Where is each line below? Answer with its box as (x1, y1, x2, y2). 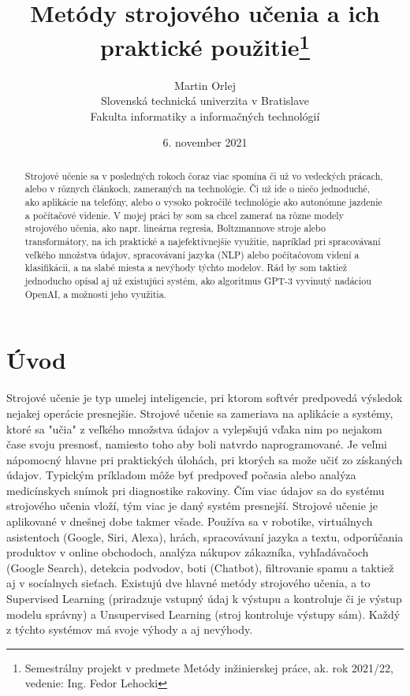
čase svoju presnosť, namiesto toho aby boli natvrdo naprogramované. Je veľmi (6, 436, 387, 452)
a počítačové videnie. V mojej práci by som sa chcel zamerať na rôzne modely (24, 208, 344, 221)
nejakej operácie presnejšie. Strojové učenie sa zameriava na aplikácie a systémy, (6, 404, 393, 421)
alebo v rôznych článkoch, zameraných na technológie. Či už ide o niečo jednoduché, (24, 182, 371, 195)
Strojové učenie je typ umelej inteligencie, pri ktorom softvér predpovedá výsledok (6, 389, 403, 406)
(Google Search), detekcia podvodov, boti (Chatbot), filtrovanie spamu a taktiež (6, 559, 394, 575)
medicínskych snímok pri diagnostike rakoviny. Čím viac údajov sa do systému (6, 482, 385, 498)
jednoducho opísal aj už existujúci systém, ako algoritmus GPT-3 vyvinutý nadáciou (24, 274, 371, 288)
